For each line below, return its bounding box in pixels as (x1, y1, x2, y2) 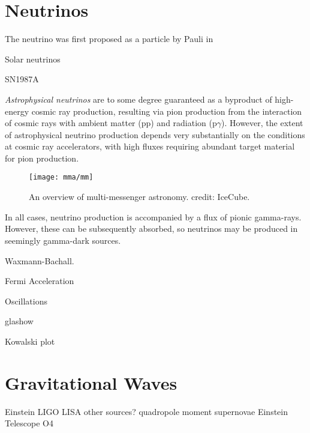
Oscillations (5, 294, 47, 307)
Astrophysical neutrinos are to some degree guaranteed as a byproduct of (5, 92, 272, 105)
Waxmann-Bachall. (5, 254, 74, 267)
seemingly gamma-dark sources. (5, 234, 121, 246)
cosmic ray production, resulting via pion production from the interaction (31, 104, 302, 117)
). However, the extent (221, 117, 303, 129)
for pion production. (5, 151, 79, 164)
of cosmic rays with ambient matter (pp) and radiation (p (5, 117, 217, 129)
